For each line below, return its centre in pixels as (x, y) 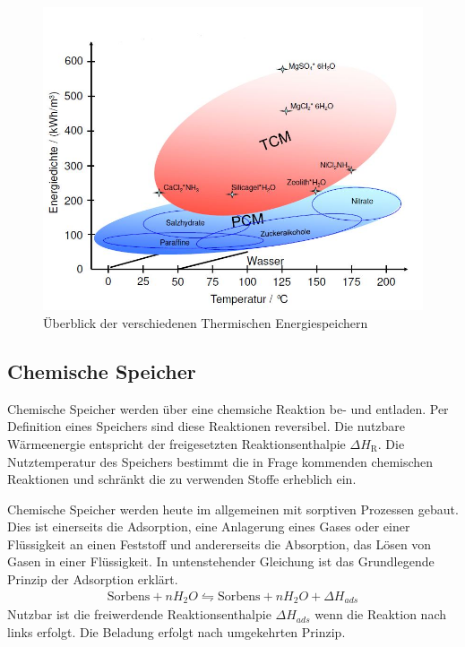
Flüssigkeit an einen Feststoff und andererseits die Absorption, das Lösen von (220, 543)
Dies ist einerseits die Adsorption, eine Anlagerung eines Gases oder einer (209, 526)
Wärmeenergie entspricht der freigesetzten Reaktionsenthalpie (177, 443)
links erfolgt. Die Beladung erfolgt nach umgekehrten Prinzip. (177, 631)
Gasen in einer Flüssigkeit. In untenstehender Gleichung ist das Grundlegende (221, 561)
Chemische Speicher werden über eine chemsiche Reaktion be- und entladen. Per (228, 408)
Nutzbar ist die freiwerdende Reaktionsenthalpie (139, 614)
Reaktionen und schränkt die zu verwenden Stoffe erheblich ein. (182, 479)
